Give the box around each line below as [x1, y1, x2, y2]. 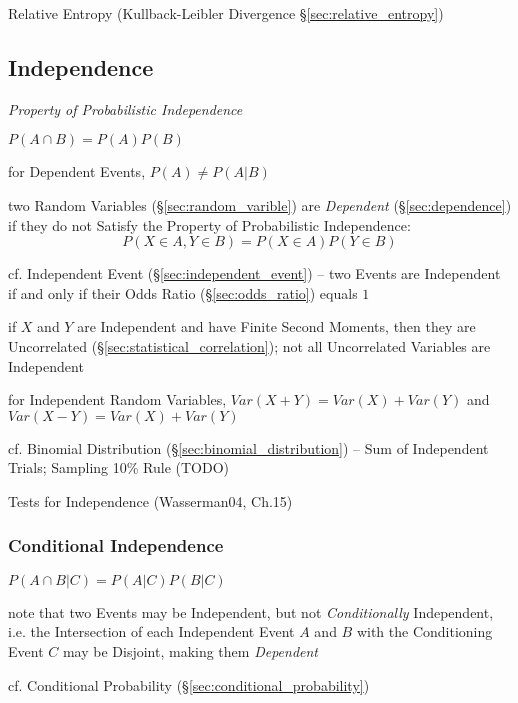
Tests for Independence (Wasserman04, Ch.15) [8, 490, 293, 511]
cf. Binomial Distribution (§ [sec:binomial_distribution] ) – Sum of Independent [8, 437, 489, 458]
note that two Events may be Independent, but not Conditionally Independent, [8, 601, 494, 622]
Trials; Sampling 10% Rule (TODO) [8, 457, 230, 478]
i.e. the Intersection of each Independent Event [8, 621, 295, 642]
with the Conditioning [356, 621, 493, 642]
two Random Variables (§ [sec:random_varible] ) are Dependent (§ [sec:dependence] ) [8, 194, 512, 215]
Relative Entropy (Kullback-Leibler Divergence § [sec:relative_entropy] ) [8, 3, 444, 23]
